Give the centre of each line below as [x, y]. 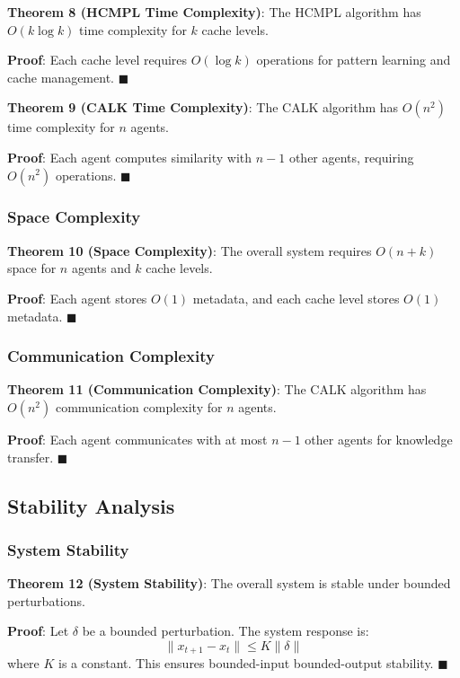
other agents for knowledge [379, 439]
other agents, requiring [351, 157]
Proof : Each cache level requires [97, 60]
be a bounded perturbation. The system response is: [226, 631]
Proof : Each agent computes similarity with [130, 157]
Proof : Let [38, 631]
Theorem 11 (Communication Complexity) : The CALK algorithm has [217, 389]
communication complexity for [139, 406]
